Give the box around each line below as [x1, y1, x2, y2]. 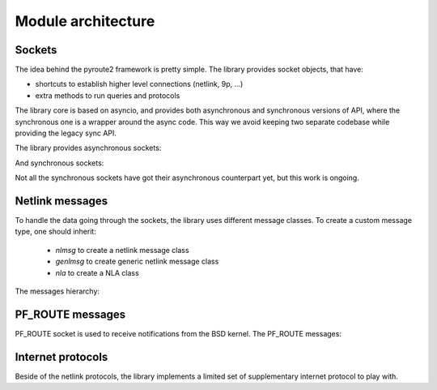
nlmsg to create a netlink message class [55, 245, 189, 255]
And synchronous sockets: [15, 158, 104, 168]
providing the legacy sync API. [15, 128, 117, 138]
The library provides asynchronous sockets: [15, 143, 162, 153]
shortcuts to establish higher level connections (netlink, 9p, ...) [35, 79, 244, 89]
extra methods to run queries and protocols [35, 90, 180, 101]
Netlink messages [15, 195, 108, 208]
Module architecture [15, 12, 155, 30]
